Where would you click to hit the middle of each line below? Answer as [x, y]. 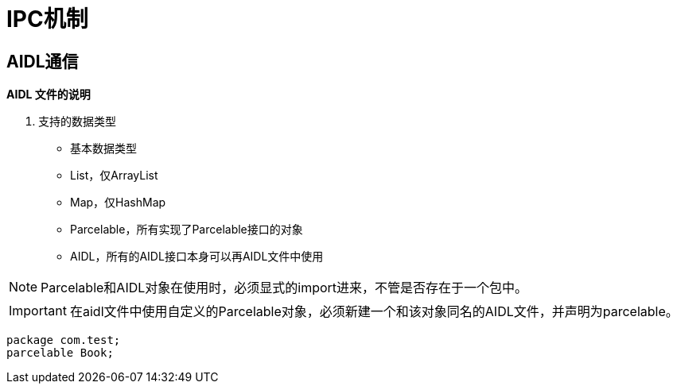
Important [38, 311]
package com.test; [64, 340]
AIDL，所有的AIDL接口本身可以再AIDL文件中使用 [197, 257]
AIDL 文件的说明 [49, 95]
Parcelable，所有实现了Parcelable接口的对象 [187, 230]
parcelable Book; [60, 353]
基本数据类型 [103, 149]
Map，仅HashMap [118, 203]
